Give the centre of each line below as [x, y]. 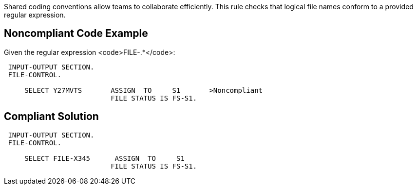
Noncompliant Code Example [76, 34]
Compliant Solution [51, 117]
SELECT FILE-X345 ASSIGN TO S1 [104, 158]
